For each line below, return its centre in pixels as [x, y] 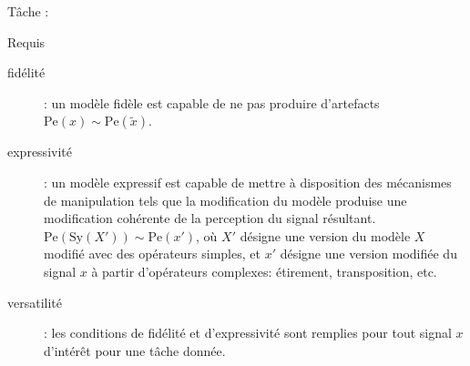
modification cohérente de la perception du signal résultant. [210, 218]
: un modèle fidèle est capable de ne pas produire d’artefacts [212, 102]
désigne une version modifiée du [368, 254]
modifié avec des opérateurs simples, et [152, 254]
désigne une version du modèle [325, 235]
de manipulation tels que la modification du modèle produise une [225, 200]
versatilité [35, 302]
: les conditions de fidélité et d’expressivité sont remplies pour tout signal [248, 333]
